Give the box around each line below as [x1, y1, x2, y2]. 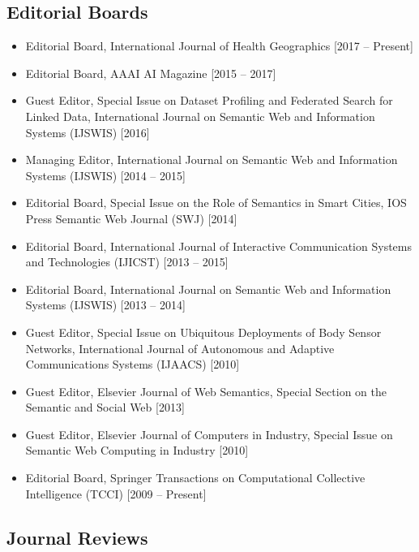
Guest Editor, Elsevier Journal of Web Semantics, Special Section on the [25, 382, 387, 399]
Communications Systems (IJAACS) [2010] [25, 356, 240, 373]
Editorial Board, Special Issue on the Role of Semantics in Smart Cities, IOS [25, 194, 407, 211]
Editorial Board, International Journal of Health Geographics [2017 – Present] [25, 37, 413, 54]
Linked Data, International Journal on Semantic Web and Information [25, 107, 375, 124]
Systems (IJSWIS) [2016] [25, 123, 150, 140]
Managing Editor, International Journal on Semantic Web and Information [25, 151, 398, 168]
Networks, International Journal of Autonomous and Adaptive [25, 339, 335, 356]
